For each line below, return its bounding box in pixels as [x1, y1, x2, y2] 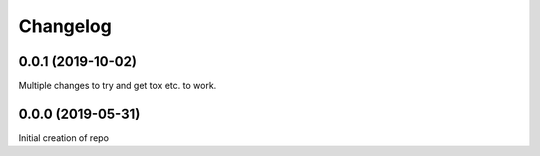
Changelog [18, 15, 112, 37]
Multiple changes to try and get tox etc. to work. [18, 80, 217, 92]
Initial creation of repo [18, 131, 110, 144]
